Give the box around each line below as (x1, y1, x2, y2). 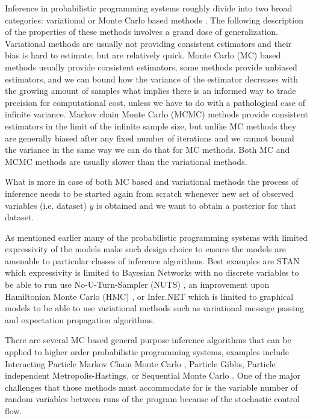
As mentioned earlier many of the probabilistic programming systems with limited (5, 231, 308, 243)
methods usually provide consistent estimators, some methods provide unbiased (5, 60, 297, 73)
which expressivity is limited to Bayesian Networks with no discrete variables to (5, 266, 299, 279)
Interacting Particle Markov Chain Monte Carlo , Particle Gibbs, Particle (5, 357, 276, 370)
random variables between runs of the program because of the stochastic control (5, 393, 300, 405)
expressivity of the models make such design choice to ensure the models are (5, 243, 286, 255)
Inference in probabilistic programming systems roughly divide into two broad (5, 2, 293, 14)
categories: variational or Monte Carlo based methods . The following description (5, 13, 303, 26)
